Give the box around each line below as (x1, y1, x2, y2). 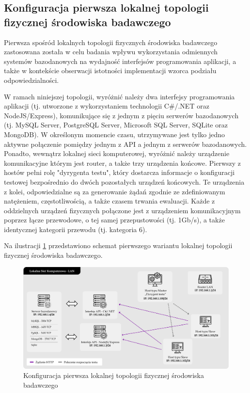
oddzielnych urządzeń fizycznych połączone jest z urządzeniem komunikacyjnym (4, 205, 241, 215)
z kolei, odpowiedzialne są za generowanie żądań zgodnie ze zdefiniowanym (4, 186, 225, 196)
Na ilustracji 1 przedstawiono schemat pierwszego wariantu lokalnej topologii (4, 240, 233, 251)
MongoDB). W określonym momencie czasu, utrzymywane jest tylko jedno (4, 129, 225, 139)
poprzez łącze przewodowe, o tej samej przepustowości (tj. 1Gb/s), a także (4, 215, 225, 225)
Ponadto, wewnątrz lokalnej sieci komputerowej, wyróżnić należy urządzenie (4, 148, 230, 158)
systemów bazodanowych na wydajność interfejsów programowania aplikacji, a (4, 56, 236, 66)
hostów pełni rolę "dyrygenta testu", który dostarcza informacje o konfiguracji (4, 167, 235, 177)
